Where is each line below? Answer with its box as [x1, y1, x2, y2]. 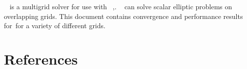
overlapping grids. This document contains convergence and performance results [4, 11, 243, 21]
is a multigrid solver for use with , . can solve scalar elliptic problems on [9, 1, 232, 11]
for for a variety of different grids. [4, 20, 105, 31]
